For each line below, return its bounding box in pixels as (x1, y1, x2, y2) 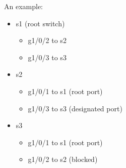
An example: (4, 1, 43, 11)
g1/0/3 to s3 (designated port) (28, 103, 122, 113)
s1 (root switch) (16, 18, 65, 28)
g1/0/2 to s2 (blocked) (28, 154, 98, 164)
